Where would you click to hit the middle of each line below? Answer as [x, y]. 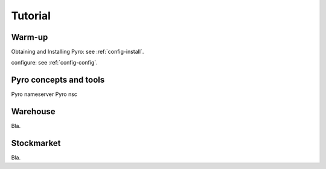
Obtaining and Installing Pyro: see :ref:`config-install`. [78, 52]
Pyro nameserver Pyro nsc [44, 94]
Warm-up [30, 37]
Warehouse [33, 112]
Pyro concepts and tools [58, 80]
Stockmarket [36, 143]
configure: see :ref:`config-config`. [54, 63]
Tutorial [31, 16]
